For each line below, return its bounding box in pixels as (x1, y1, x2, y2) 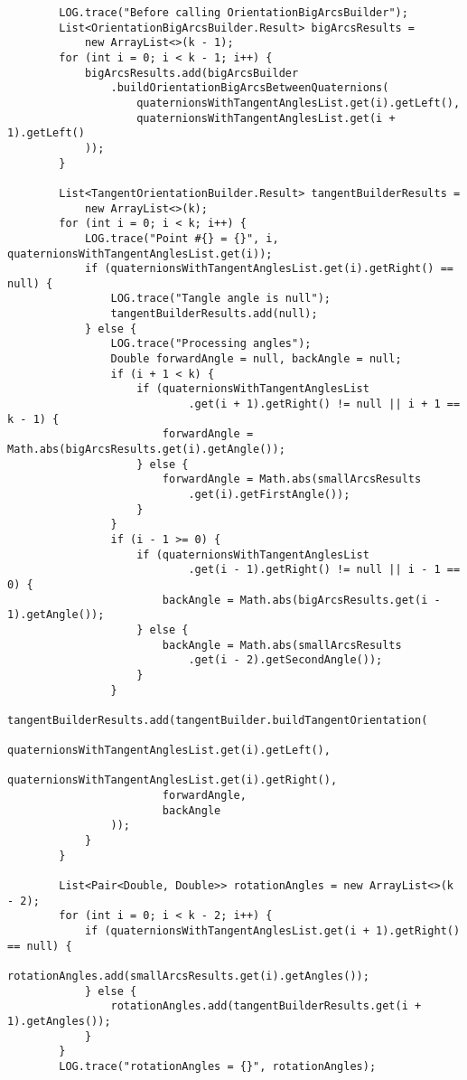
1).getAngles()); (7, 1014, 111, 1028)
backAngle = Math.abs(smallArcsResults (162, 638, 402, 652)
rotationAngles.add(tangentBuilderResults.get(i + (110, 1000, 422, 1013)
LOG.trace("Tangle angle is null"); (110, 292, 331, 305)
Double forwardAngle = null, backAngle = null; (110, 352, 402, 366)
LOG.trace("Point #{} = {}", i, (84, 231, 279, 245)
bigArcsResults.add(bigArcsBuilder (84, 66, 299, 80)
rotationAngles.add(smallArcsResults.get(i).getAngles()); (7, 970, 369, 982)
